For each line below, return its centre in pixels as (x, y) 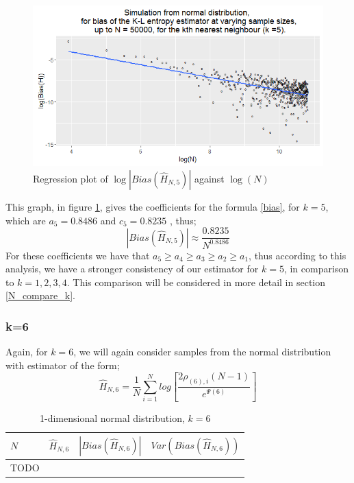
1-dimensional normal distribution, (112, 417)
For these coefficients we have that (78, 255)
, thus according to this (298, 255)
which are (26, 220)
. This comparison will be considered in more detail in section (196, 282)
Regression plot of (71, 178)
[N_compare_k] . (40, 295)
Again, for (27, 352)
